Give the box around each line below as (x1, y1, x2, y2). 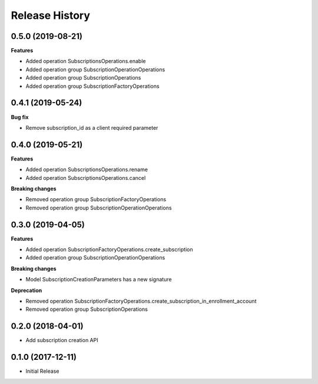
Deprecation (11, 287, 42, 294)
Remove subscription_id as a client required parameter (25, 124, 158, 131)
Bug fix (11, 113, 29, 120)
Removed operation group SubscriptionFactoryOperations (25, 196, 167, 203)
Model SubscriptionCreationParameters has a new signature (25, 276, 172, 283)
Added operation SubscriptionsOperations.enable (25, 58, 146, 65)
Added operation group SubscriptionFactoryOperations (25, 83, 160, 90)
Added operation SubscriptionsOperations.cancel (25, 174, 146, 181)
